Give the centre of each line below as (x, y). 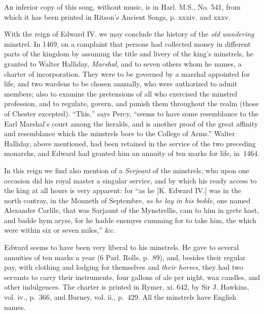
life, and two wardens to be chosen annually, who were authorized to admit (121, 84)
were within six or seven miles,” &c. (60, 230)
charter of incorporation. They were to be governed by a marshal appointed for (127, 73)
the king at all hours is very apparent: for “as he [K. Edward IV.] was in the (123, 190)
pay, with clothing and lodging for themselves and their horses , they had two (124, 267)
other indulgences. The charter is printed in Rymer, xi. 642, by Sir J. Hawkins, (127, 287)
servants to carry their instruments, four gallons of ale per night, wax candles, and (132, 277)
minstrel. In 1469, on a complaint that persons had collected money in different (127, 43)
